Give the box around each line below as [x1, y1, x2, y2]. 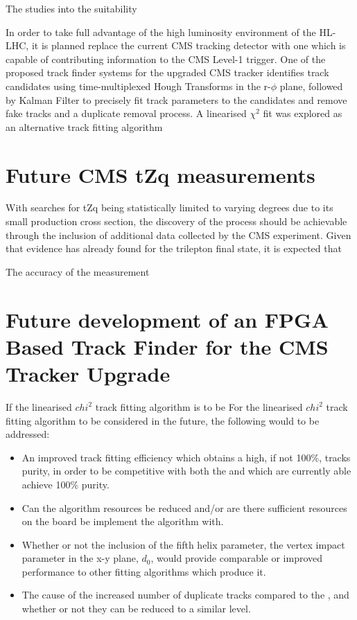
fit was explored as [263, 106, 342, 121]
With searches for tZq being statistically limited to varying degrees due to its [6, 200, 333, 215]
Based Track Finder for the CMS [6, 332, 329, 360]
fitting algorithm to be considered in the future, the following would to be [6, 413, 320, 427]
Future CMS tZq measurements [6, 160, 315, 188]
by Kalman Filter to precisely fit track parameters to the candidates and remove [6, 92, 347, 107]
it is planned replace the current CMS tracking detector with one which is [31, 38, 346, 53]
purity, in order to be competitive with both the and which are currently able [21, 463, 351, 478]
